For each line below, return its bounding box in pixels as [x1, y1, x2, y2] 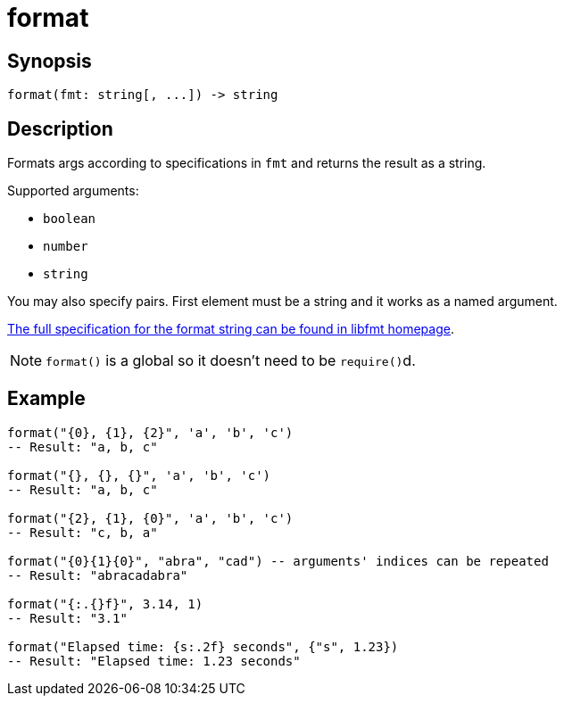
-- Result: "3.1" [7, 610, 128, 625]
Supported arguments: [7, 183, 139, 199]
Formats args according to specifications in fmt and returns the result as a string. [7, 155, 486, 171]
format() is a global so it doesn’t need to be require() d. [46, 351, 416, 370]
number [43, 239, 88, 254]
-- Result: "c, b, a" [7, 525, 158, 540]
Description [7, 117, 113, 140]
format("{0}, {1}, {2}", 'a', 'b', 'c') [7, 425, 294, 440]
